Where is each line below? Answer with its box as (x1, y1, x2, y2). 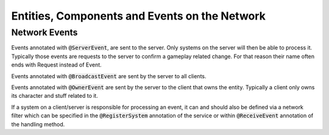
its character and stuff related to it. (11, 92, 99, 100)
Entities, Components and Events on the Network (11, 9, 266, 23)
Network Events (11, 27, 78, 38)
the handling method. (11, 120, 65, 128)
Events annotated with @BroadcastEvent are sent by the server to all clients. (11, 72, 207, 79)
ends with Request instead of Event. (11, 61, 102, 68)
